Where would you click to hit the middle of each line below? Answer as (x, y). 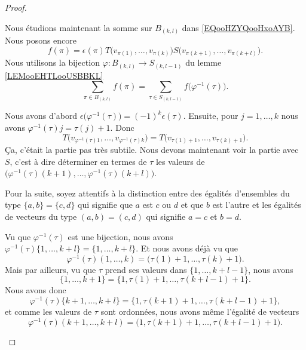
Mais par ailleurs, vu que (51, 269)
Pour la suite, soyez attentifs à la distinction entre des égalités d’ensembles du (147, 193)
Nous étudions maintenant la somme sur (79, 27)
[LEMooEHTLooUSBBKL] (54, 75)
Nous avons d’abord (41, 116)
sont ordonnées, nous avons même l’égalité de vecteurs (200, 311)
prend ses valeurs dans (146, 269)
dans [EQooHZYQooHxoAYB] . (238, 27)
